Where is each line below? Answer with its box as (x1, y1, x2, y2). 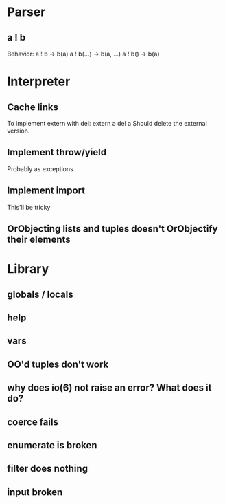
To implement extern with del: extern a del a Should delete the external (7, 120, 207, 127)
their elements (7, 234, 71, 245)
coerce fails (7, 416, 58, 428)
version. (7, 127, 30, 135)
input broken (7, 486, 63, 498)
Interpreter (7, 74, 71, 89)
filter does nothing (7, 463, 88, 474)
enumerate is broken (7, 439, 97, 451)
